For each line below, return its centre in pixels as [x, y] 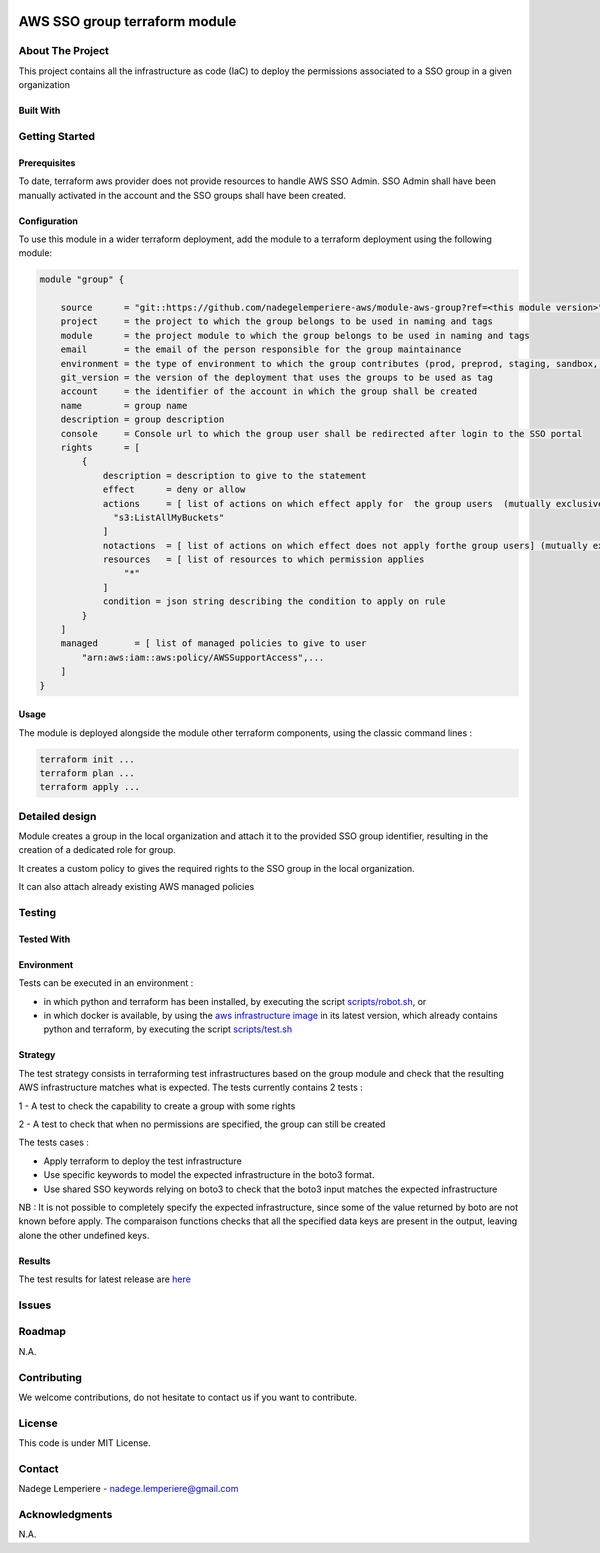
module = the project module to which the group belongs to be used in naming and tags [295, 335]
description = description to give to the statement [234, 475]
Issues [35, 1305]
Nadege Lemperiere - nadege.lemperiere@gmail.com [128, 1489]
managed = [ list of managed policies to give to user [213, 643]
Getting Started [56, 136]
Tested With [44, 939]
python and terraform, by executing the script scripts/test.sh [168, 1029]
